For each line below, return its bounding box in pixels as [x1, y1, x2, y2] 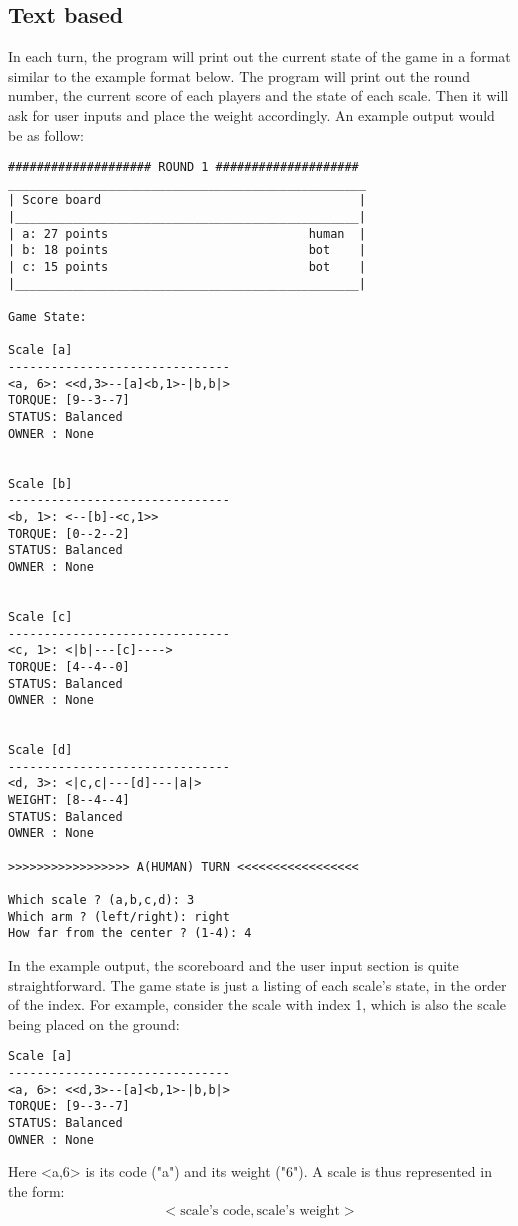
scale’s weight [256, 1203, 340, 1218]
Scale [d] [8, 743, 73, 758]
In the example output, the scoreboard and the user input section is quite [8, 955, 459, 976]
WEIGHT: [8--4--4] [8, 793, 130, 808]
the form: [8, 1180, 65, 1201]
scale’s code [180, 1203, 251, 1218]
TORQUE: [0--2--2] [8, 526, 130, 541]
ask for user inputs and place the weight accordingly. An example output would [8, 104, 495, 125]
